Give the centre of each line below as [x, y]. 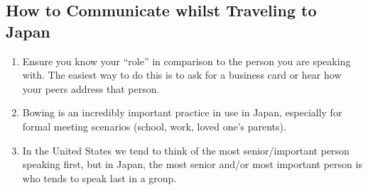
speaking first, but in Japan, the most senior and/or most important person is [192, 164]
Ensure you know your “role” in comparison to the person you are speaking [186, 61]
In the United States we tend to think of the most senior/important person [186, 150]
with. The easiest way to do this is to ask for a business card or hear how [182, 75]
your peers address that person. [91, 88]
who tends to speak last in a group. [99, 178]
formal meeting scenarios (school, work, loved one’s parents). [154, 126]
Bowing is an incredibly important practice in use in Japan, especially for [182, 112]
